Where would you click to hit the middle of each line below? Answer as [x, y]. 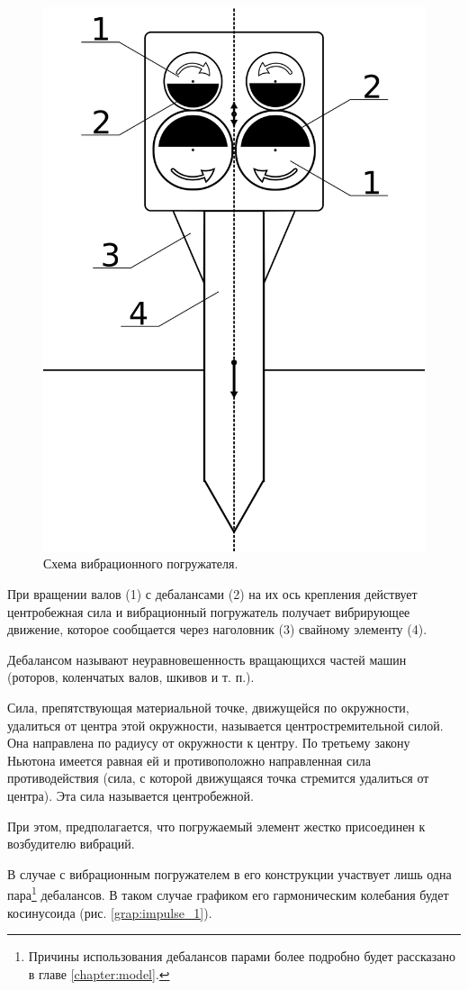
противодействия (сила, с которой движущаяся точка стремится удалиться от [218, 778]
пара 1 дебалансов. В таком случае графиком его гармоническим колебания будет [228, 894]
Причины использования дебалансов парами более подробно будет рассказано [242, 956]
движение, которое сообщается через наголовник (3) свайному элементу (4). [217, 629]
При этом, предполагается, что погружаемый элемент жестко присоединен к [216, 826]
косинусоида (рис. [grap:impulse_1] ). [110, 912]
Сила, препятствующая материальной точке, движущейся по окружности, [208, 708]
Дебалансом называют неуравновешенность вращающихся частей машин [207, 659]
